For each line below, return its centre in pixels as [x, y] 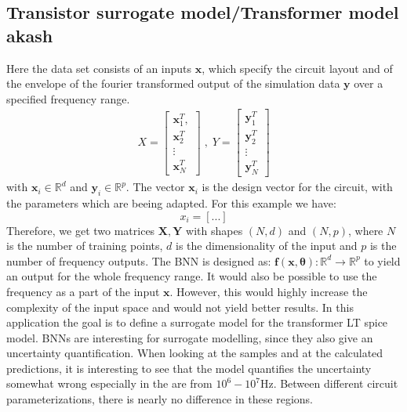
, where [365, 230]
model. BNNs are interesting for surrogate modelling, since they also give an [190, 337]
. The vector [155, 187]
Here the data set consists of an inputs [99, 68]
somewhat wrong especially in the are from [109, 383]
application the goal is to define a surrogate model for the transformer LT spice [197, 322]
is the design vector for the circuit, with [297, 187]
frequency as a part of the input [83, 291]
